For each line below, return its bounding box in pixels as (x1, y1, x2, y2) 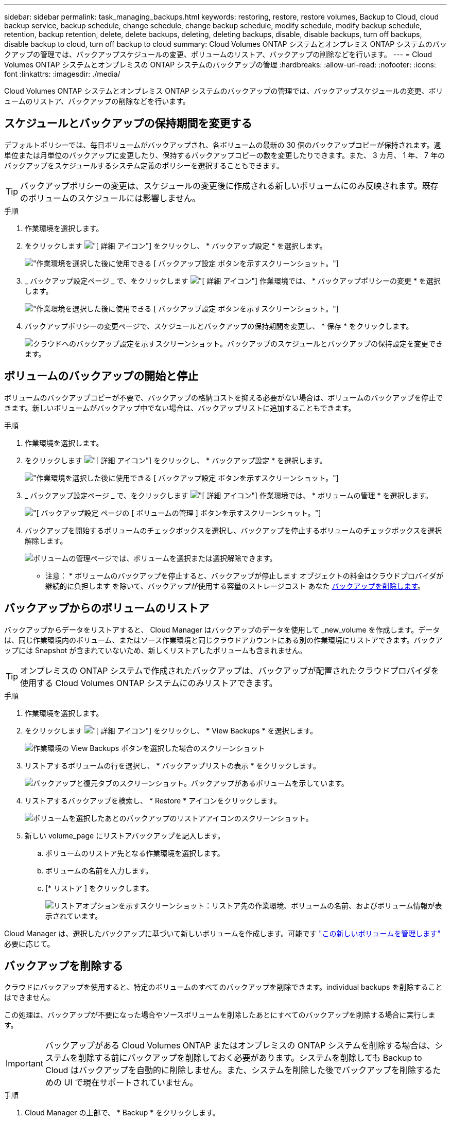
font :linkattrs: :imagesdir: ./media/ (4, 69, 120, 78)
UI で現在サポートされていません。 (64, 1077, 198, 1088)
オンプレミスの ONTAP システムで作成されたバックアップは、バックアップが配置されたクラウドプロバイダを (20, 665, 439, 676)
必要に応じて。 (4, 939, 55, 948)
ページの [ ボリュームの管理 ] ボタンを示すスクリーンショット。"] (100, 508, 321, 517)
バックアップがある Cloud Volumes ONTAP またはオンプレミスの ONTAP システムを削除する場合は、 (45, 1040, 435, 1051)
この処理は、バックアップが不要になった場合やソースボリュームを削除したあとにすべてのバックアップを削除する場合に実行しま (4, 1010, 436, 1020)
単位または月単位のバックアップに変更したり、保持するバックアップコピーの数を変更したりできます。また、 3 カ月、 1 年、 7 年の (4, 150, 445, 160)
